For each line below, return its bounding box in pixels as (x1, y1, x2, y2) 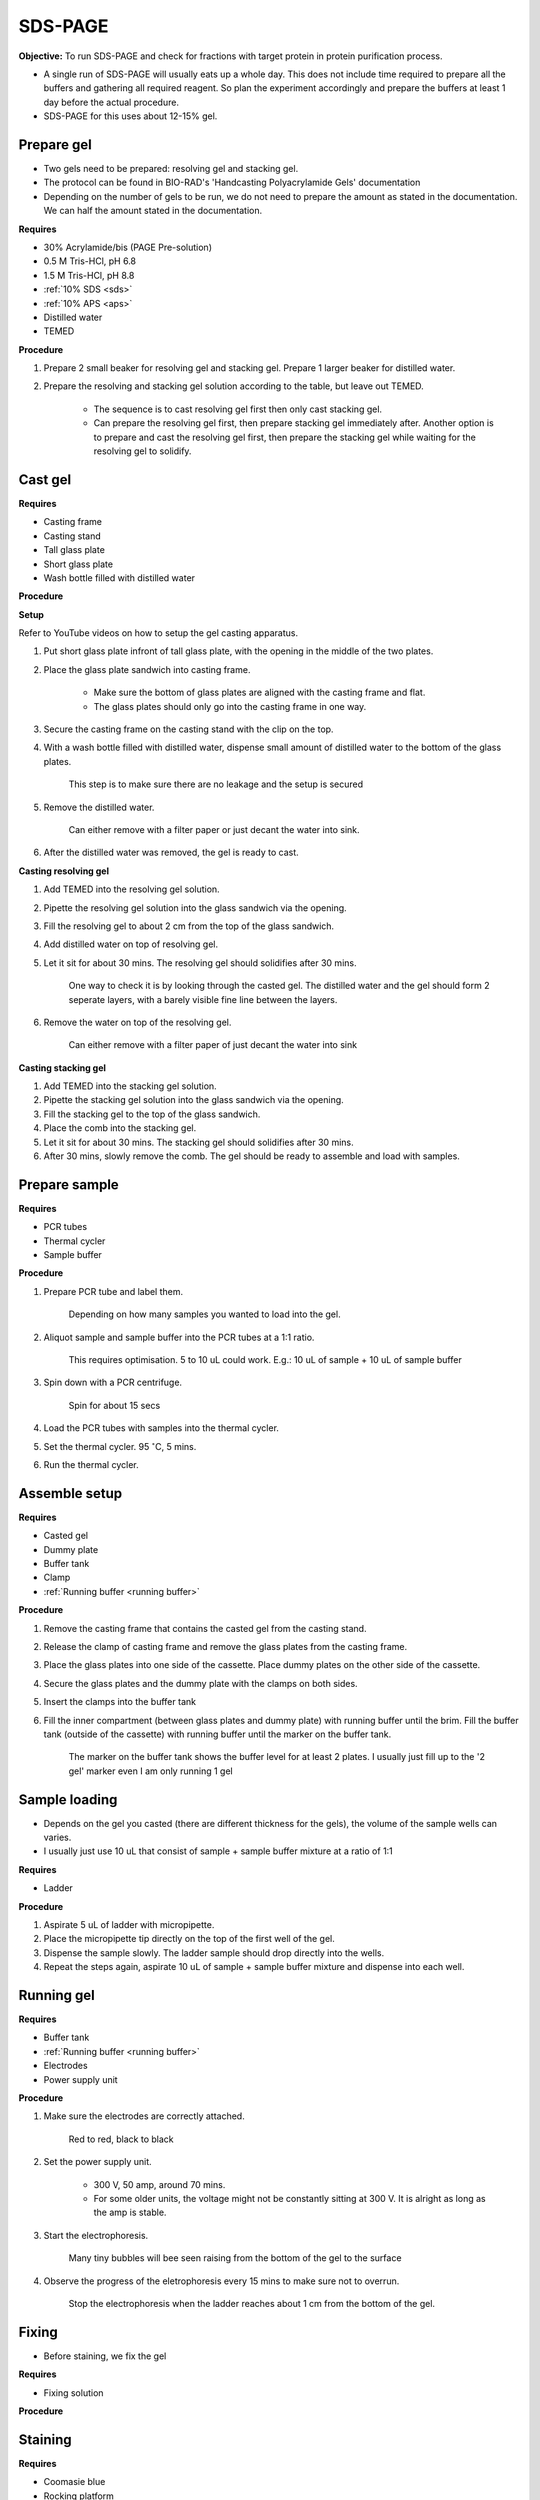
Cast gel (18, 471, 72, 488)
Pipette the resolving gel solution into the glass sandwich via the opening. (43, 901, 347, 914)
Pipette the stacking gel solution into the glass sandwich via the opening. (43, 1094, 344, 1106)
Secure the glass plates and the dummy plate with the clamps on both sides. (43, 1677, 359, 1689)
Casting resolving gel (18, 865, 110, 877)
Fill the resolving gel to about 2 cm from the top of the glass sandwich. (43, 920, 335, 932)
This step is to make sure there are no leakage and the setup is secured (68, 778, 364, 790)
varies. (43, 1831, 72, 1844)
